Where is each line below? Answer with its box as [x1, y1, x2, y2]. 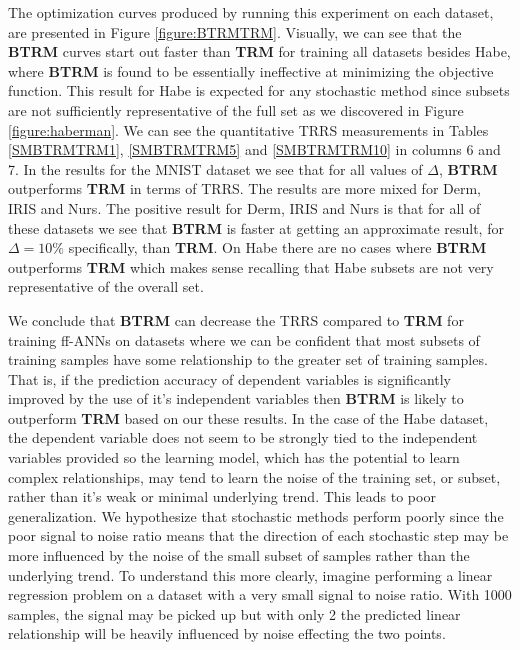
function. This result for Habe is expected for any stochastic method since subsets [8, 80, 510, 101]
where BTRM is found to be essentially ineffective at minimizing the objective [8, 60, 494, 81]
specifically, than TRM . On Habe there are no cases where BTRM [68, 237, 487, 258]
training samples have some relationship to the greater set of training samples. [8, 349, 488, 370]
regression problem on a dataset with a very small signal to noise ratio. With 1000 [8, 584, 512, 605]
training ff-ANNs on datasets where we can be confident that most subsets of [8, 329, 480, 350]
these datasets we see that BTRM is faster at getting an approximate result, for [8, 217, 504, 238]
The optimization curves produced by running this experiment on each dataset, [8, 2, 494, 22]
